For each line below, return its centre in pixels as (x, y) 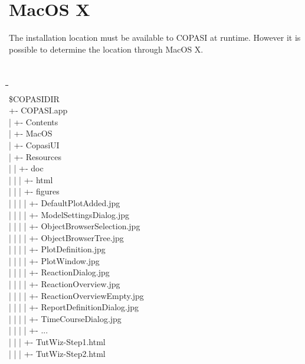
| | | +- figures (34, 191)
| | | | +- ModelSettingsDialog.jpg (69, 214)
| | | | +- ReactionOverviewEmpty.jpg (76, 295)
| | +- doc (26, 168)
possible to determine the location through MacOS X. (106, 49)
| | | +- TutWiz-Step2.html (57, 353)
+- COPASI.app (38, 110)
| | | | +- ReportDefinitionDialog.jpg (74, 307)
